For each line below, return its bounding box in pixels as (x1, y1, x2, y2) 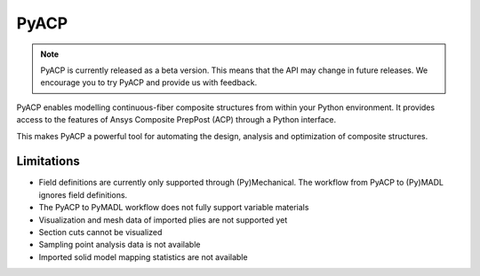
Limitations (16, 154, 80, 169)
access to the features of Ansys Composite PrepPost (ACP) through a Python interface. (16, 114, 337, 125)
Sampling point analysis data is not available (38, 240, 201, 250)
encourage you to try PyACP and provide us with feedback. (40, 77, 258, 88)
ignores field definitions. (38, 189, 128, 200)
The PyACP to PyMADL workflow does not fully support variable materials (38, 202, 309, 213)
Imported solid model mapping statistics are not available (38, 251, 248, 262)
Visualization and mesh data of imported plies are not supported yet (38, 214, 288, 225)
